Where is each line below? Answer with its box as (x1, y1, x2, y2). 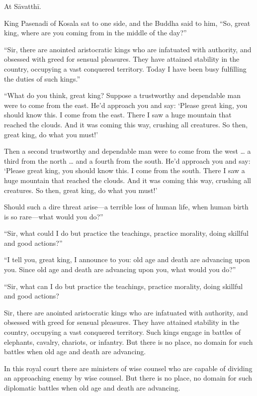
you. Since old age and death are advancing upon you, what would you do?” (4, 264, 236, 275)
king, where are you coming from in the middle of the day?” (4, 27, 187, 38)
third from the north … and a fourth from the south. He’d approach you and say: (4, 155, 251, 166)
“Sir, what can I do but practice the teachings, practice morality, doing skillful (4, 281, 243, 291)
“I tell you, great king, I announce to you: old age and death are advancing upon (4, 254, 250, 265)
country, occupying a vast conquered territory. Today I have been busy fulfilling (4, 63, 247, 74)
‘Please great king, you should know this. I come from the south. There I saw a (4, 165, 245, 176)
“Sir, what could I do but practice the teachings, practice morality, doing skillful (4, 228, 249, 238)
